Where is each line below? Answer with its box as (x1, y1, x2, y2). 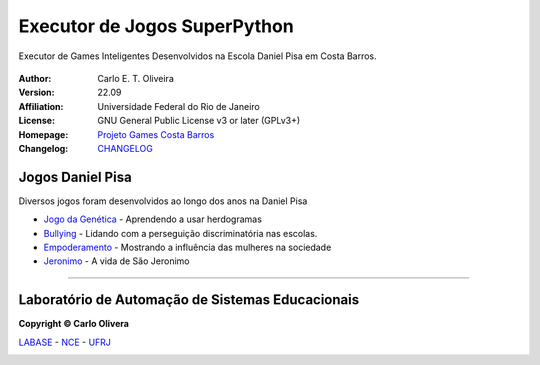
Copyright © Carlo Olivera (18, 318, 130, 330)
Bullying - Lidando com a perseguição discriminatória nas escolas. (43, 227, 318, 239)
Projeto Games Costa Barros (97, 128, 215, 140)
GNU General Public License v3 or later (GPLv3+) (97, 115, 301, 127)
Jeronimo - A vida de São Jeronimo (43, 255, 190, 267)
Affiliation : (18, 100, 64, 112)
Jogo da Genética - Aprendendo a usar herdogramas (43, 213, 262, 225)
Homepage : (18, 128, 69, 140)
